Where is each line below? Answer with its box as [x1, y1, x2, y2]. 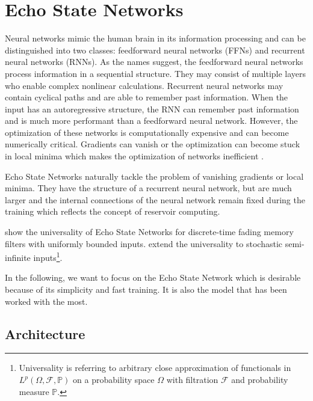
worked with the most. [5, 295, 88, 307]
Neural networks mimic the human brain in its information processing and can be [5, 32, 306, 44]
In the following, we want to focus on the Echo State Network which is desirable [5, 271, 301, 284]
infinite [5, 251, 31, 263]
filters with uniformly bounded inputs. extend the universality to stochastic [5, 237, 283, 249]
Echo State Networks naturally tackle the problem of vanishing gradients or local [5, 170, 304, 182]
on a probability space [73, 373, 155, 386]
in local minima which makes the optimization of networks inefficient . [5, 150, 264, 162]
